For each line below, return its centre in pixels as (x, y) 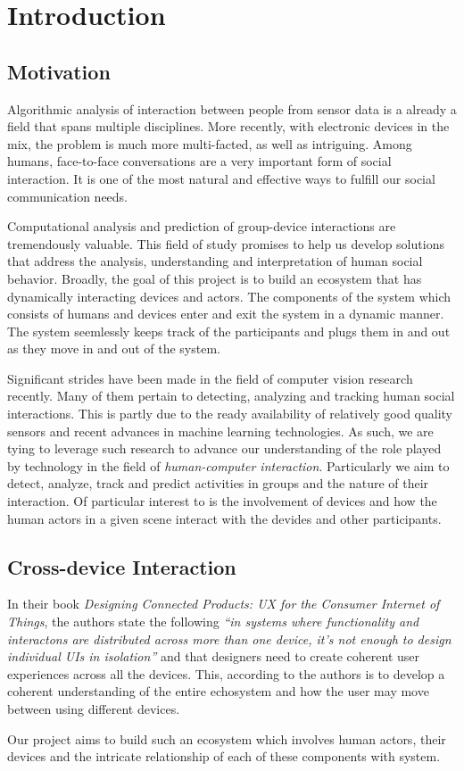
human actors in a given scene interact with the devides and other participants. (224, 518)
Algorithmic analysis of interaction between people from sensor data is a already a (232, 108)
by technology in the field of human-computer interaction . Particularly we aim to (228, 465)
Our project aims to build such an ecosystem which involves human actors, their (227, 738)
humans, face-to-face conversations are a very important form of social (199, 161)
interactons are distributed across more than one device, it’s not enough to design (229, 638)
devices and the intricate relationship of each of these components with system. (224, 756)
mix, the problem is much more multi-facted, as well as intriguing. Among (210, 143)
